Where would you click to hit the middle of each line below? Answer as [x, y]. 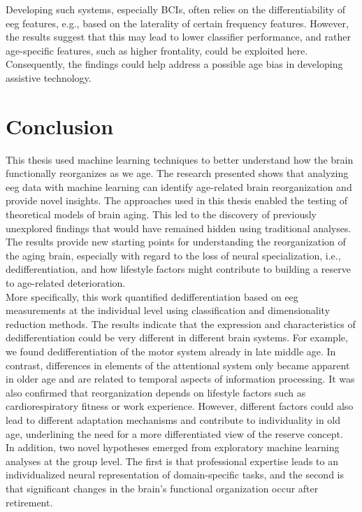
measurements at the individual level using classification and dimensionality [168, 310]
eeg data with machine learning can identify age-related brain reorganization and [179, 186]
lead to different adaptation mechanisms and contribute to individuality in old [173, 419]
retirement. [29, 502]
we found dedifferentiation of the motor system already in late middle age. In [171, 351]
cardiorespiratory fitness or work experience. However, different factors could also [180, 406]
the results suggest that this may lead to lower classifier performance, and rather [178, 37]
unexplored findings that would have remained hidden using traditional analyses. [179, 228]
